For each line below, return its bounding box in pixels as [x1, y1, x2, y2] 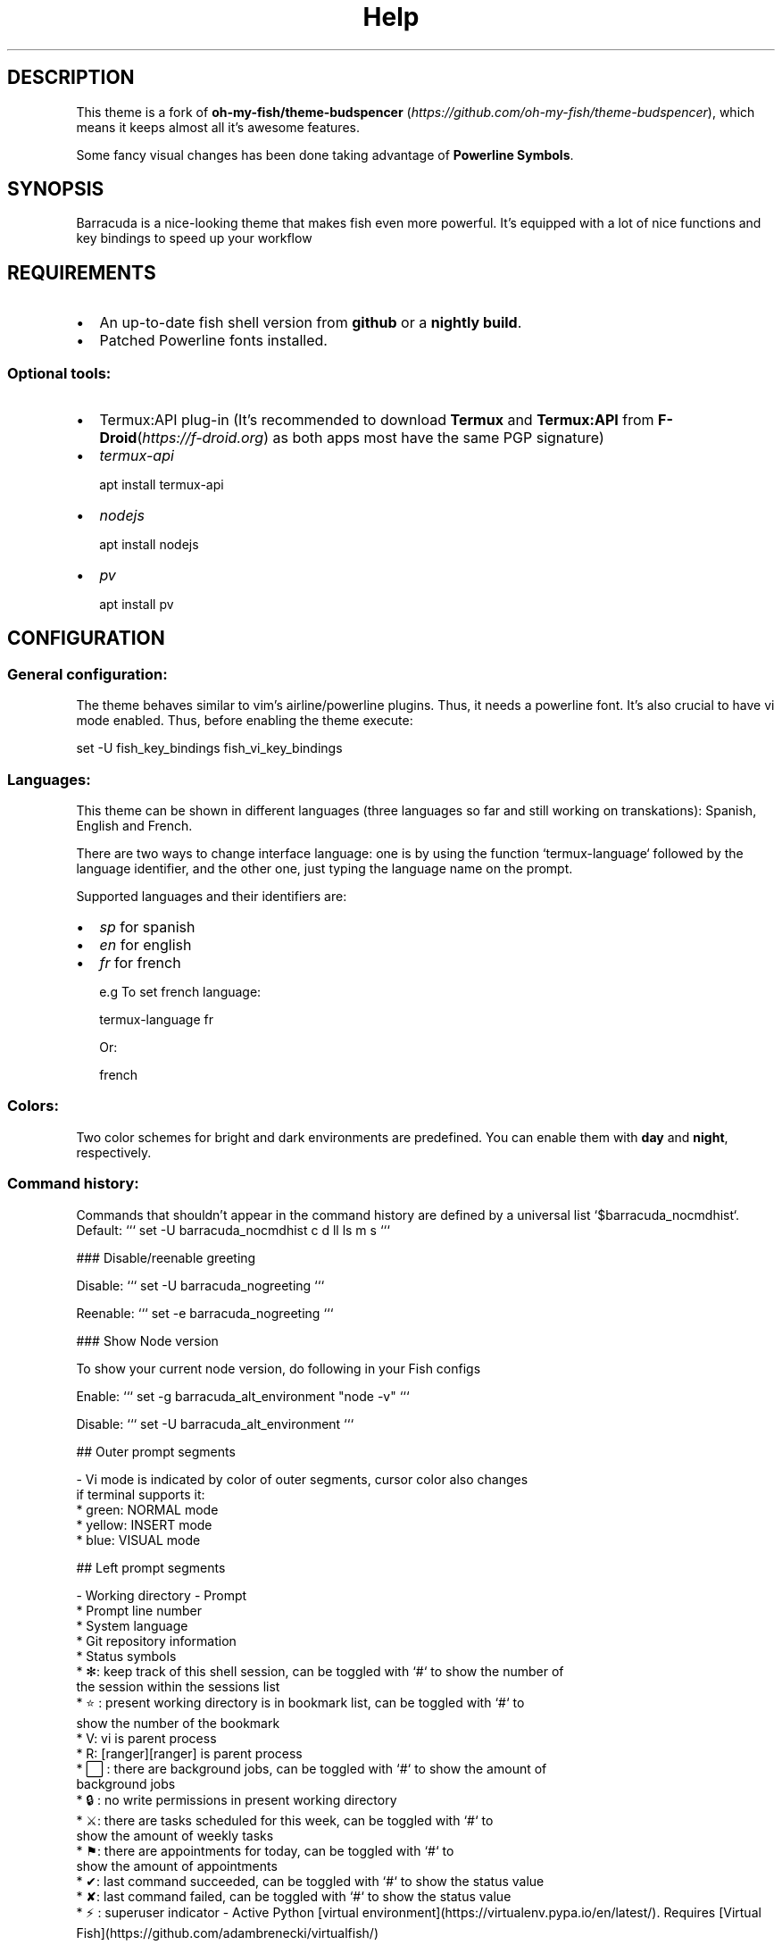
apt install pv [99, 597, 174, 613]
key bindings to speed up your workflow [76, 230, 312, 246]
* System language [76, 1617, 188, 1633]
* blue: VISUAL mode [76, 1532, 201, 1548]
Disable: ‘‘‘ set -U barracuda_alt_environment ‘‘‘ [76, 1415, 354, 1432]
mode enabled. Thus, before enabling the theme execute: [76, 713, 413, 729]
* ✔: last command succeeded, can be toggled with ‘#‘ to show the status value [76, 1873, 545, 1889]
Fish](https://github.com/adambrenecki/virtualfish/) [76, 1924, 379, 1941]
